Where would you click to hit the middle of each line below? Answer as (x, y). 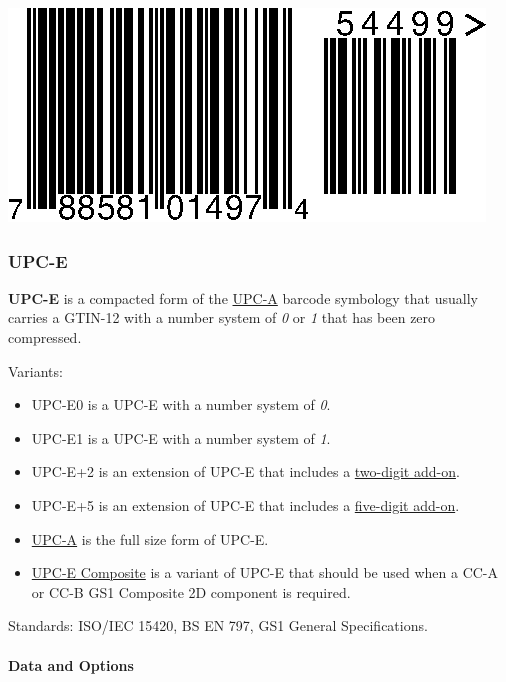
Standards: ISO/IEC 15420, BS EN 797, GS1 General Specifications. (218, 625)
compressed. (45, 337)
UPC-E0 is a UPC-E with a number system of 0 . (181, 404)
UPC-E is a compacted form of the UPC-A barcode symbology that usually (243, 297)
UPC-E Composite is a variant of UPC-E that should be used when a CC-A (265, 572)
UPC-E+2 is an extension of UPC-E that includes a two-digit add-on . (245, 471)
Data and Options (71, 664)
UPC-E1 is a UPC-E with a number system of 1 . (181, 437)
